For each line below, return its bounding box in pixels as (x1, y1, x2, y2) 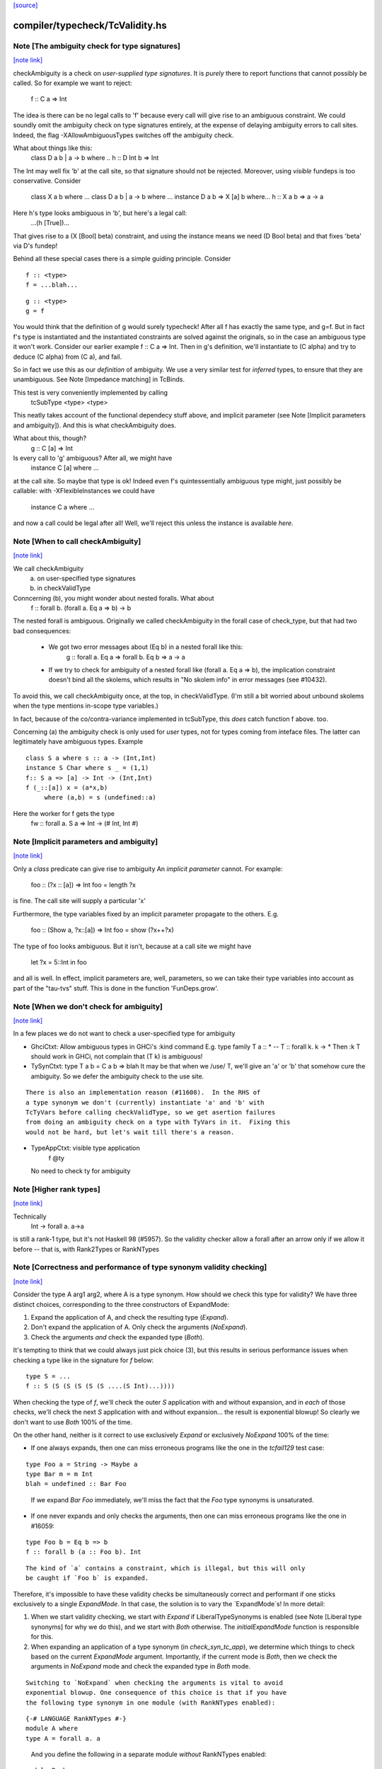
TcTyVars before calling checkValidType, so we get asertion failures (25, 1108, 276, 1117)
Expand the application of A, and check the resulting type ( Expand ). (30, 1313, 229, 1322)
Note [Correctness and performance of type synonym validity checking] (13, 1262, 267, 1272)
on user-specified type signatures (37, 574, 136, 582)
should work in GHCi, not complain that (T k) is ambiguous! (30, 1052, 203, 1061)
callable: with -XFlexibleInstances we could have (13, 487, 155, 495)
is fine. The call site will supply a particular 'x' (13, 897, 146, 905)
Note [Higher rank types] (13, 1184, 100, 1194)
